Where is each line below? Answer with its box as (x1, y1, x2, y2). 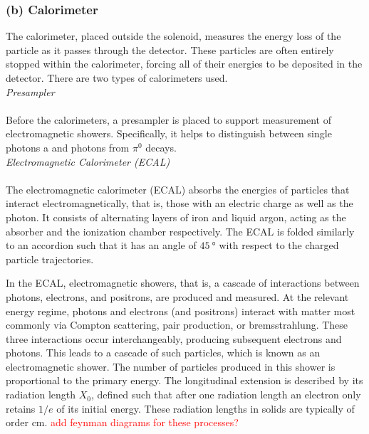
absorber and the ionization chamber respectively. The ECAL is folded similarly (6, 223, 355, 238)
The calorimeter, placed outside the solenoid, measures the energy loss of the (6, 28, 341, 43)
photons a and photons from (6, 139, 130, 154)
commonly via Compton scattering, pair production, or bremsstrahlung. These (6, 317, 348, 332)
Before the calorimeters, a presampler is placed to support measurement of (6, 112, 331, 127)
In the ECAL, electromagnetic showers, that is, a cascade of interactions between (6, 275, 360, 290)
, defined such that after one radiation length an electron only (91, 387, 361, 402)
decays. (145, 139, 177, 154)
